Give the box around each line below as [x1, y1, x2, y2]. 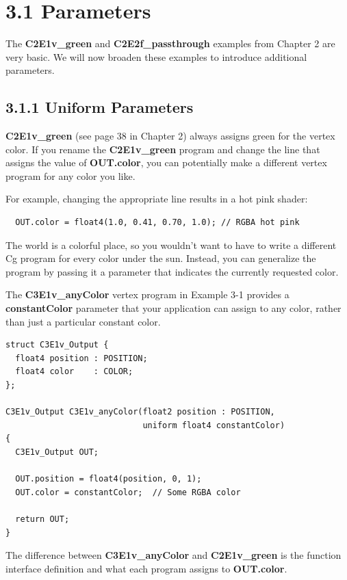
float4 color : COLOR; [15, 367, 133, 377]
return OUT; [15, 514, 70, 524]
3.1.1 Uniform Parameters [5, 96, 194, 118]
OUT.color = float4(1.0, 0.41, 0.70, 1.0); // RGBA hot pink [15, 217, 300, 228]
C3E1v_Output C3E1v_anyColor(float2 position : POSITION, [5, 407, 275, 417]
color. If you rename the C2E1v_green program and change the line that [5, 142, 320, 156]
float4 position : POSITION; [15, 353, 148, 363]
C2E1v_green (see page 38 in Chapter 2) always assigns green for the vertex [5, 129, 335, 143]
